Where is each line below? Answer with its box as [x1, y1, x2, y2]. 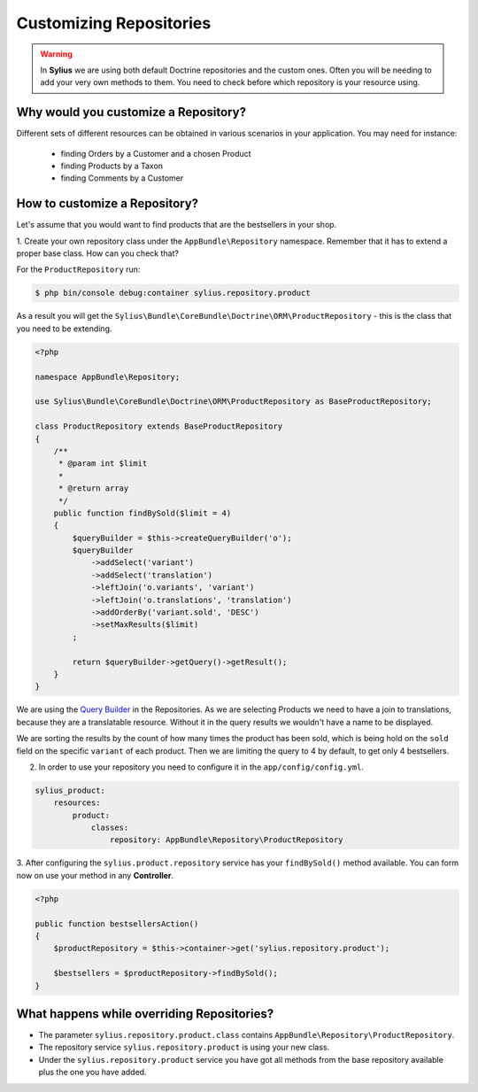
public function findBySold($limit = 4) [53, 507, 232, 518]
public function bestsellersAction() [35, 918, 199, 929]
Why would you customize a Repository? [16, 105, 247, 120]
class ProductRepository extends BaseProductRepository [35, 422, 283, 431]
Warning [40, 49, 73, 59]
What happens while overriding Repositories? [16, 1006, 274, 1021]
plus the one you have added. [38, 1067, 147, 1078]
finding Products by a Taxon [60, 160, 164, 172]
